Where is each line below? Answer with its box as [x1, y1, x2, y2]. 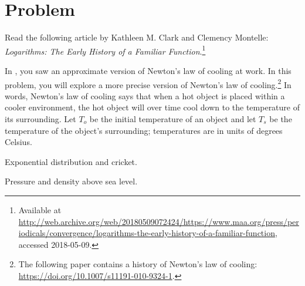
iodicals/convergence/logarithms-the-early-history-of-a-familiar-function [18, 227, 275, 239]
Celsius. [5, 136, 32, 148]
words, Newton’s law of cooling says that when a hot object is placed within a [5, 89, 285, 102]
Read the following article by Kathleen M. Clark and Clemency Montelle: [5, 31, 269, 43]
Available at [18, 203, 62, 216]
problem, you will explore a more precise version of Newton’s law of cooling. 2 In [5, 76, 292, 90]
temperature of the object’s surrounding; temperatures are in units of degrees [5, 124, 283, 136]
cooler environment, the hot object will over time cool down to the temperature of [5, 101, 300, 113]
